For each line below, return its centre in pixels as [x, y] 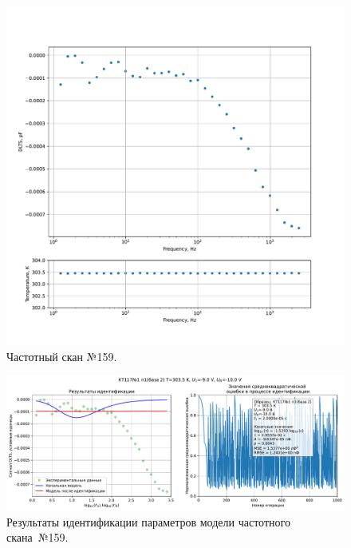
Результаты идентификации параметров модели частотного [148, 521]
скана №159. [37, 537]
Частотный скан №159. [62, 356]
